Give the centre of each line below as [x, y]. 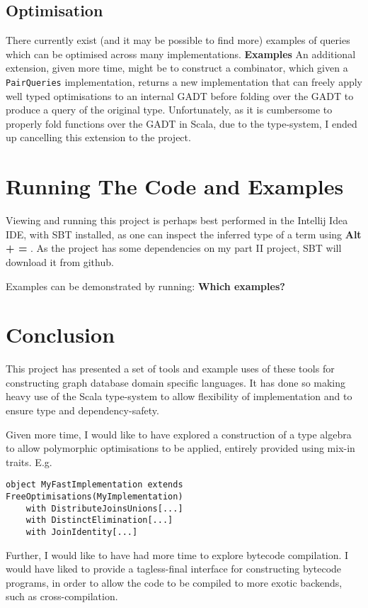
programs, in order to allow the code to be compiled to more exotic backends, [174, 582]
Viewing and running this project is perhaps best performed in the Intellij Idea [177, 220]
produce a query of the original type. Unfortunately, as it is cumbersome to [169, 110]
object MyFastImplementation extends [94, 485]
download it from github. [60, 261]
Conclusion [61, 335]
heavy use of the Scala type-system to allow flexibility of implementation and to [179, 396]
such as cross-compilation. [62, 596]
